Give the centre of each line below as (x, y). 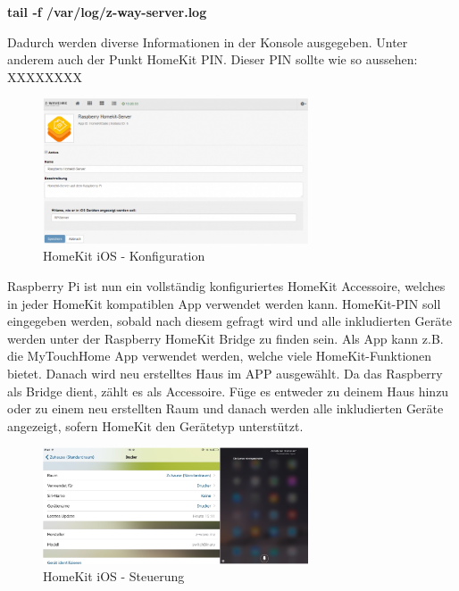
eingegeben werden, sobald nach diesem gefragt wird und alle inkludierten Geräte (229, 321)
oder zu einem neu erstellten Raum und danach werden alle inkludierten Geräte (225, 408)
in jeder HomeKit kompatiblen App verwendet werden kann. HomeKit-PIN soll (224, 303)
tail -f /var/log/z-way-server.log (107, 12)
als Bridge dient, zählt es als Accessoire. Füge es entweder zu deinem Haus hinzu (228, 391)
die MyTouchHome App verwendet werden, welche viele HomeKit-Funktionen (220, 356)
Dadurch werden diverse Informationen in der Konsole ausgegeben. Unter (208, 42)
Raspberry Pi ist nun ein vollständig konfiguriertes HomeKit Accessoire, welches (226, 286)
